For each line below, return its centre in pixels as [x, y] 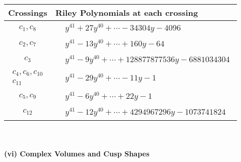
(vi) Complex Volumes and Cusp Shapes [77, 154]
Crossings [28, 12]
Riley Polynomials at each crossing [127, 12]
